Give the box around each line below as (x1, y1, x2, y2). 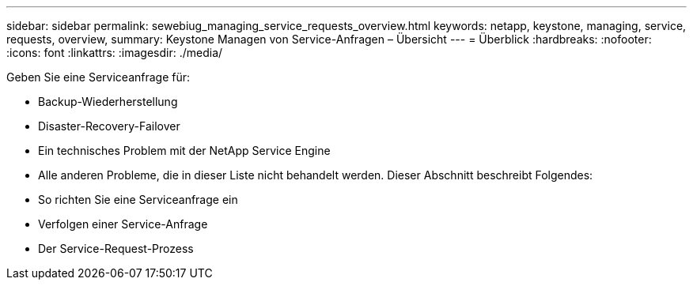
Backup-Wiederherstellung (38, 95, 178, 108)
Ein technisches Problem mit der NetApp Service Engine (38, 144, 331, 157)
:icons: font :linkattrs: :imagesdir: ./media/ (6, 46, 223, 59)
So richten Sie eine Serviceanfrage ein (38, 193, 238, 206)
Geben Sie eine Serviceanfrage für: (6, 70, 191, 84)
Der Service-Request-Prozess (38, 242, 194, 255)
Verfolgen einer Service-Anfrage (38, 217, 208, 231)
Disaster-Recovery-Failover (38, 119, 180, 133)
